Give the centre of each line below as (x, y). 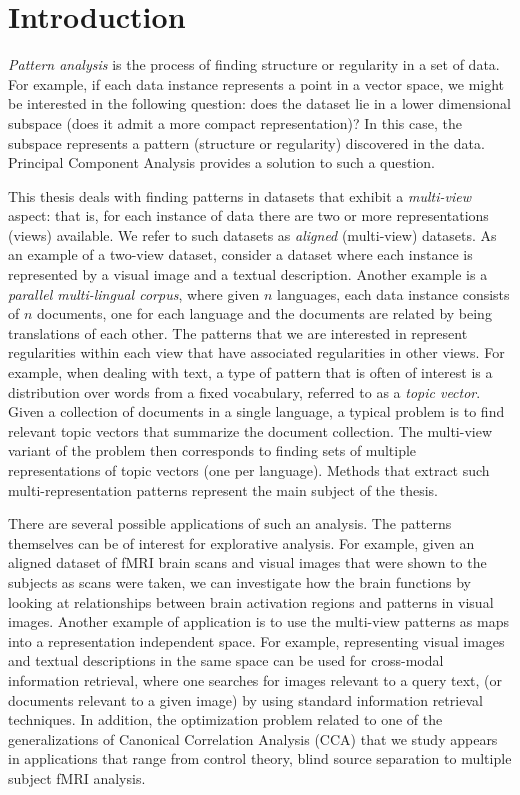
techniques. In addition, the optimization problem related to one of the (225, 719)
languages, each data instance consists (393, 293)
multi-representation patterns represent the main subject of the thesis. (223, 489)
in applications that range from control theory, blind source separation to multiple (260, 758)
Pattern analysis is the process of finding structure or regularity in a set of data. (254, 64)
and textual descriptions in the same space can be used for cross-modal (226, 660)
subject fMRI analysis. (77, 777)
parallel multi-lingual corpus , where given (134, 293)
